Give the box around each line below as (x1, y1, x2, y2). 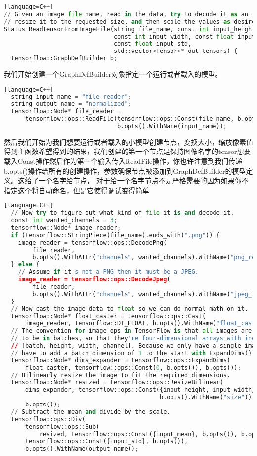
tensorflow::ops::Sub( (25, 423, 100, 430)
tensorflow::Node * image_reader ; (11, 224, 121, 232)
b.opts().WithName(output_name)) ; (25, 445, 139, 453)
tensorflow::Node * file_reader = (11, 108, 121, 115)
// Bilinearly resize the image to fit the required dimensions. (11, 371, 231, 379)
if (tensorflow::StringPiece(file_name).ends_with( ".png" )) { (11, 231, 220, 239)
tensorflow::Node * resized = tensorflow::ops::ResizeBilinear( (11, 379, 223, 386)
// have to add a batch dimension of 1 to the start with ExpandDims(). (11, 349, 256, 356)
